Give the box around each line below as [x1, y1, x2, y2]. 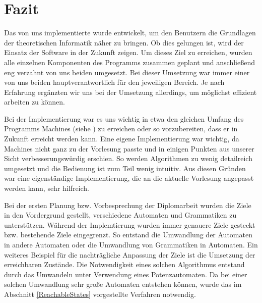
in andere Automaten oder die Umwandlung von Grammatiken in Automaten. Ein [4, 239, 258, 249]
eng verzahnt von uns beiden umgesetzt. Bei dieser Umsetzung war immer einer [4, 67, 250, 77]
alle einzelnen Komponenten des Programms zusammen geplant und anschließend [4, 57, 255, 67]
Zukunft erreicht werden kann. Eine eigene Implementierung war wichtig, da [4, 133, 239, 144]
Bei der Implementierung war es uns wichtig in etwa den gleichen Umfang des [4, 113, 244, 124]
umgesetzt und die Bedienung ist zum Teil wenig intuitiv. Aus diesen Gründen [4, 163, 246, 173]
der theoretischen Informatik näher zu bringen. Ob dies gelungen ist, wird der [4, 37, 244, 47]
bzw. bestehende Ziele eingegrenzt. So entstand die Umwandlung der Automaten [4, 229, 252, 240]
